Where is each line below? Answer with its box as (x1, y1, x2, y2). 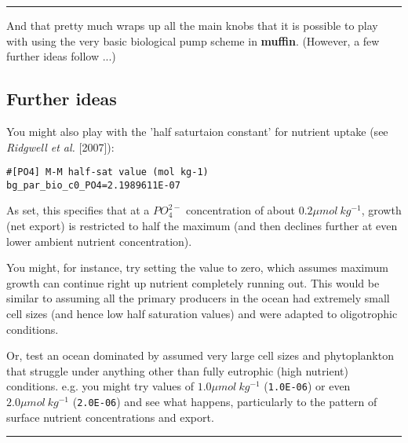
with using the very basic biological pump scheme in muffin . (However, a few (6, 32, 380, 49)
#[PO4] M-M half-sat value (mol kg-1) (6, 167, 209, 178)
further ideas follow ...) (6, 48, 116, 64)
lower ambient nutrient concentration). (6, 232, 192, 249)
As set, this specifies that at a (6, 202, 150, 218)
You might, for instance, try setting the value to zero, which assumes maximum (6, 259, 388, 276)
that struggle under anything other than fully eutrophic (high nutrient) (6, 362, 348, 379)
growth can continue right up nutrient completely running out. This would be (6, 274, 380, 291)
